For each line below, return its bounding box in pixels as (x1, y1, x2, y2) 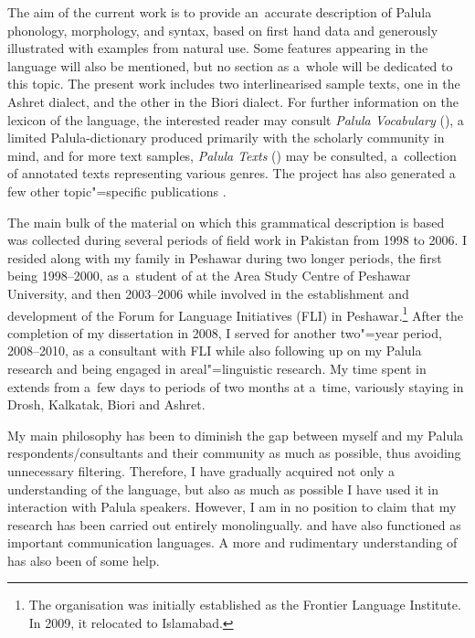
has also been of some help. (7, 550, 160, 569)
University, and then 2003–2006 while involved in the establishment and (7, 283, 409, 303)
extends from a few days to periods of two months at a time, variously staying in (7, 377, 464, 396)
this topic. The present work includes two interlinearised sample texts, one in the (7, 74, 460, 93)
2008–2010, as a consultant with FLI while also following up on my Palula (7, 341, 422, 360)
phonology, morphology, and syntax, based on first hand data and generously (7, 20, 438, 39)
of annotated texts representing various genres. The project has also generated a (7, 164, 456, 183)
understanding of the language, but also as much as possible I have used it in (7, 479, 438, 498)
